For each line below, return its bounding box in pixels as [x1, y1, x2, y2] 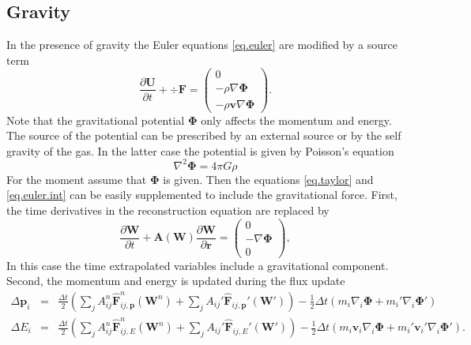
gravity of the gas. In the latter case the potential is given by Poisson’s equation [6, 142, 394, 159]
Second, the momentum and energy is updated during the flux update [6, 272, 345, 289]
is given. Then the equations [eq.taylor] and [163, 171, 374, 187]
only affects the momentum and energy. [201, 111, 392, 128]
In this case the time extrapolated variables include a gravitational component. [6, 257, 389, 273]
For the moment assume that [6, 171, 147, 187]
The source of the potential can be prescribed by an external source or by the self [6, 127, 401, 144]
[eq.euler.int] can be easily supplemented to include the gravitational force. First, [6, 186, 398, 203]
